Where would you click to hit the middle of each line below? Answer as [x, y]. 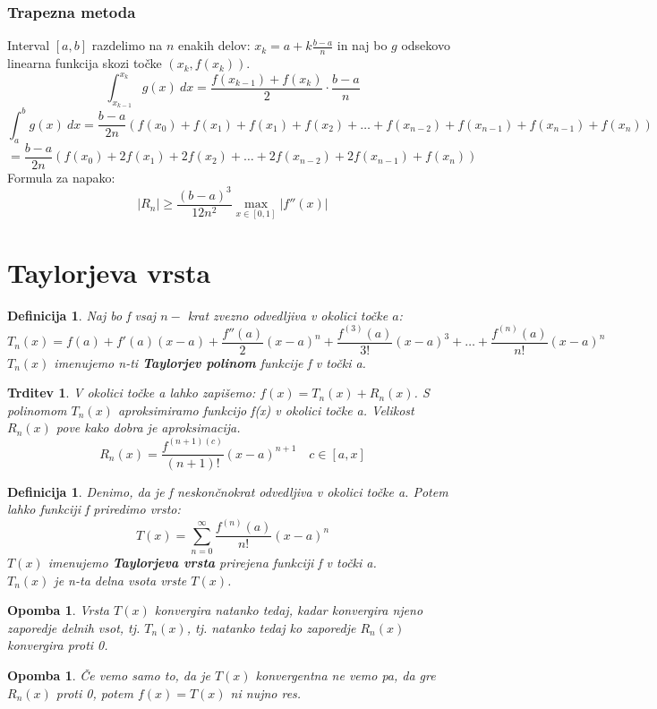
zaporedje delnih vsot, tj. [74, 627]
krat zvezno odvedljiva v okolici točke [288, 315]
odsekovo [426, 45]
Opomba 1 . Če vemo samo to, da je [109, 675]
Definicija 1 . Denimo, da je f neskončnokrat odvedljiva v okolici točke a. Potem [228, 491]
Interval [29, 45]
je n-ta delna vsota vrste [120, 580]
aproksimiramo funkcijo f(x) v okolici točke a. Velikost [266, 410]
